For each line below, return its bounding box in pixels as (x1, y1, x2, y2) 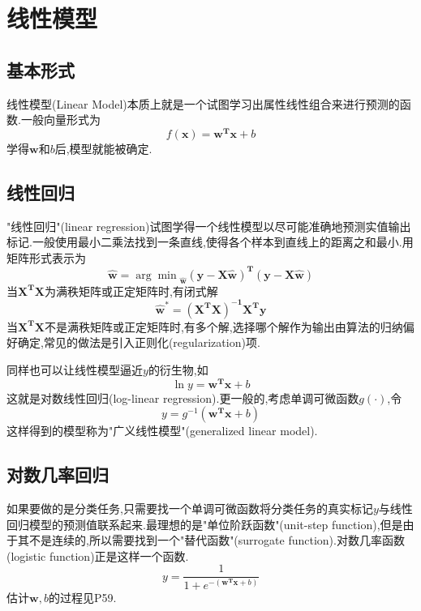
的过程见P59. (48, 588, 117, 605)
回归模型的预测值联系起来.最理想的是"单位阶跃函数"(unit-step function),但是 (6, 515, 403, 532)
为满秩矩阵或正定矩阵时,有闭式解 (44, 282, 218, 299)
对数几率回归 (6, 462, 109, 487)
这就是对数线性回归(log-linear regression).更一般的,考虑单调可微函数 (6, 389, 359, 406)
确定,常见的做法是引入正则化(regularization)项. (17, 334, 260, 351)
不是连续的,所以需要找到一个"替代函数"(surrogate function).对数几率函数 (28, 532, 405, 549)
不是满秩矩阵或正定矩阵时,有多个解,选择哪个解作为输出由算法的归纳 (44, 318, 403, 335)
